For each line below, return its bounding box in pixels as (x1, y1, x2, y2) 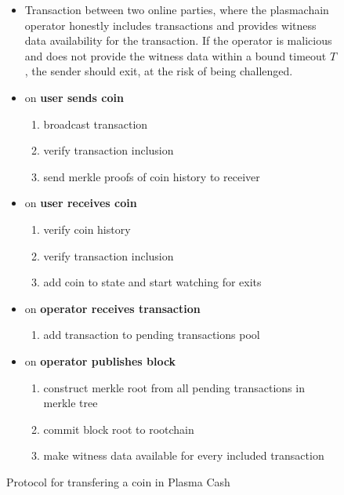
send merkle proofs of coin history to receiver (43, 168, 260, 184)
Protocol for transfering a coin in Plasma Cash (6, 473, 230, 490)
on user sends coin (24, 89, 124, 105)
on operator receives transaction (24, 300, 201, 316)
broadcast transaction (43, 115, 148, 132)
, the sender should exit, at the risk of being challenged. (24, 63, 293, 79)
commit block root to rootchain (43, 420, 194, 437)
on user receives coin (24, 195, 137, 211)
